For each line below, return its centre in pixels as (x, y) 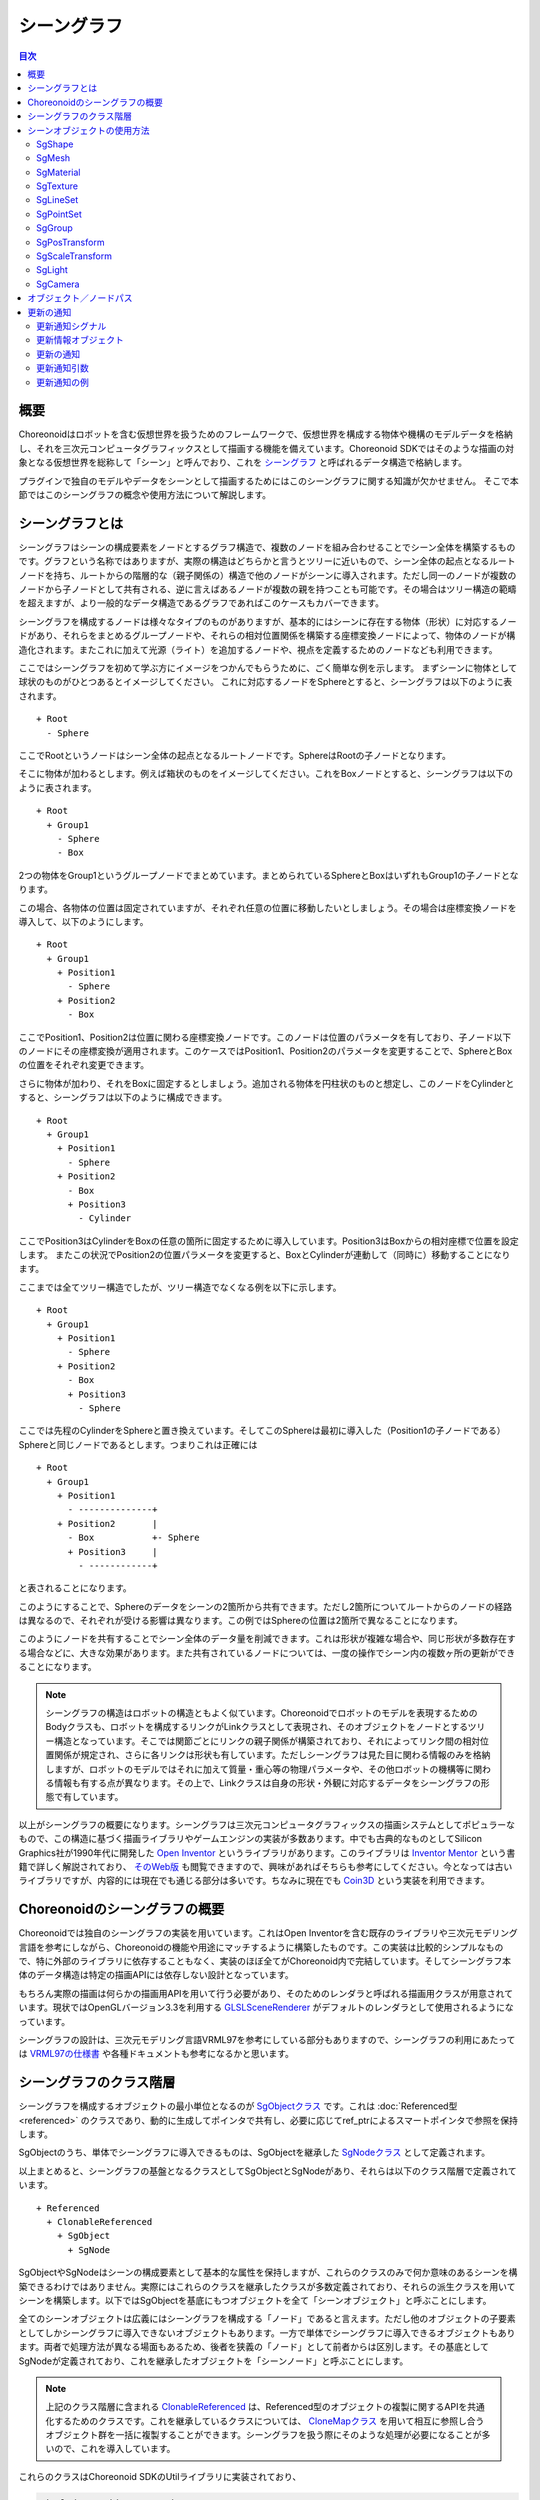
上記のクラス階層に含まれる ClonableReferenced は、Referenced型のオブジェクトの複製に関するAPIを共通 (265, 2407)
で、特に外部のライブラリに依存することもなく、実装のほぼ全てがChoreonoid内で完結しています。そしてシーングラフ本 (265, 1961)
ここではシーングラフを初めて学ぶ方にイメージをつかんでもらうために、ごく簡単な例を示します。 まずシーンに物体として (268, 668)
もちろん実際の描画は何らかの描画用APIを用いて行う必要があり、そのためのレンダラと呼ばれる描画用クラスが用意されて (266, 1993)
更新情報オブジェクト (80, 340)
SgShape (55, 144)
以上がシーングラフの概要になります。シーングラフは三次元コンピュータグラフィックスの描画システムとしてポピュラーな (266, 1824)
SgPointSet (59, 214)
